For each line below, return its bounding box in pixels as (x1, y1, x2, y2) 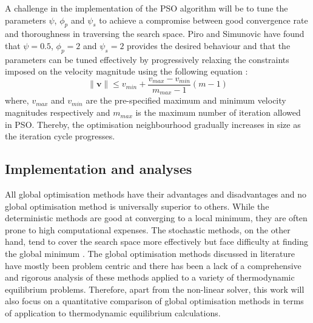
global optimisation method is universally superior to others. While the (5, 199, 269, 212)
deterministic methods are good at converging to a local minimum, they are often (5, 211, 308, 224)
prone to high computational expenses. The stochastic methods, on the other (5, 223, 291, 236)
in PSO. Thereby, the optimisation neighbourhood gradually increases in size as (5, 118, 301, 130)
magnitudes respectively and (5, 106, 110, 119)
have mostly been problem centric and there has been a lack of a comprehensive (5, 259, 301, 271)
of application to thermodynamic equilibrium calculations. (5, 307, 221, 319)
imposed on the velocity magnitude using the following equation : (5, 65, 248, 78)
